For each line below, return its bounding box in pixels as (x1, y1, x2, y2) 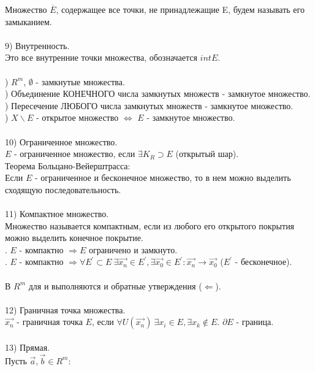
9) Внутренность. (5, 39, 70, 52)
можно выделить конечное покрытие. (5, 231, 143, 244)
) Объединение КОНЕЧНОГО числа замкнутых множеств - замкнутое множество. (5, 87, 311, 100)
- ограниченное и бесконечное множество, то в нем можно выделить (34, 171, 291, 184)
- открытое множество (36, 111, 119, 124)
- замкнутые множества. (36, 75, 125, 88)
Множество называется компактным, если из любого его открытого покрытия (5, 219, 295, 232)
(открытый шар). (175, 147, 239, 160)
